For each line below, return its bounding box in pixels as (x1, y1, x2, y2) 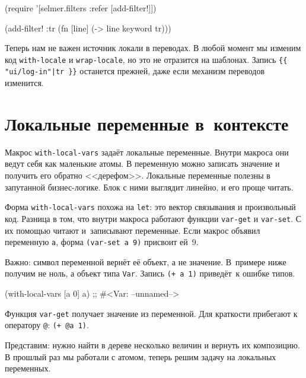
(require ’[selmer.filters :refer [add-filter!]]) (5, 2, 157, 14)
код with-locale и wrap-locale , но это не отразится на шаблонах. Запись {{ (5, 53, 288, 65)
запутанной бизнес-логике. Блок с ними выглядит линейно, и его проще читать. (5, 180, 294, 193)
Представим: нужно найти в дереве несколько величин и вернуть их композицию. (5, 338, 300, 351)
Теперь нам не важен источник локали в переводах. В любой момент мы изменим (5, 42, 301, 54)
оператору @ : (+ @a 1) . (5, 319, 89, 331)
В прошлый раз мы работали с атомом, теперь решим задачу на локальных (5, 350, 276, 363)
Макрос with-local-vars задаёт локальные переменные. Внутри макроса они (5, 145, 289, 158)
